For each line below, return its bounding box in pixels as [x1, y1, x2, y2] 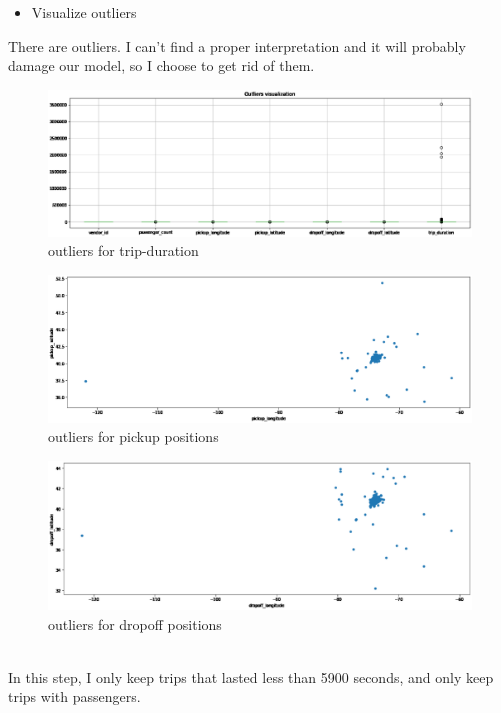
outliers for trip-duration [48, 240, 199, 261]
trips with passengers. [8, 686, 141, 707]
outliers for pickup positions [48, 426, 219, 447]
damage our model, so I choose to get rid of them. [8, 55, 315, 76]
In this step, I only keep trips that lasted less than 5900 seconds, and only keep [8, 666, 494, 687]
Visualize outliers [31, 2, 137, 22]
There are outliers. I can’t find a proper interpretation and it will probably [8, 35, 466, 56]
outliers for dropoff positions [48, 613, 222, 634]
